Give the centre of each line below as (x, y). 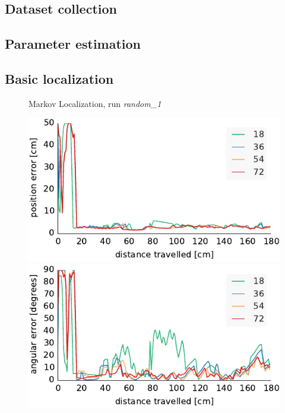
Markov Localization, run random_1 (95, 103)
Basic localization (59, 78)
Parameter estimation (73, 44)
